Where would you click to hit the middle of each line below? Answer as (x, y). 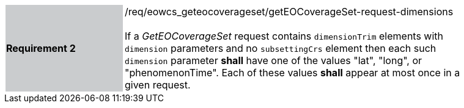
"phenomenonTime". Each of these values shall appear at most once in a (293, 73)
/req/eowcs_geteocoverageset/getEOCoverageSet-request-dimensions (289, 12)
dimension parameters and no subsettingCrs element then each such (281, 48)
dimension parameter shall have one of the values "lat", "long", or (274, 60)
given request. (158, 85)
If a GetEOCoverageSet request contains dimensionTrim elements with (284, 36)
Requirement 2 (41, 48)
